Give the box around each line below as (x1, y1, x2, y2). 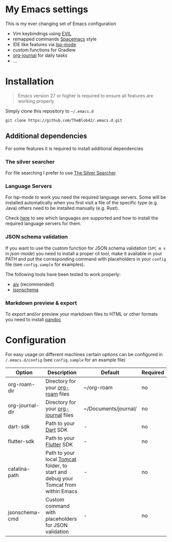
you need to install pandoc (5, 316, 61, 322)
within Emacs (45, 488, 78, 495)
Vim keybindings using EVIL (12, 30, 72, 36)
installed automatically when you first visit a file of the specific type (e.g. (5, 200, 158, 206)
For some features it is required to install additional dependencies (5, 145, 143, 152)
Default (100, 369, 119, 376)
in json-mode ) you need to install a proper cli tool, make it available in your (5, 250, 162, 257)
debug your (45, 475, 73, 482)
